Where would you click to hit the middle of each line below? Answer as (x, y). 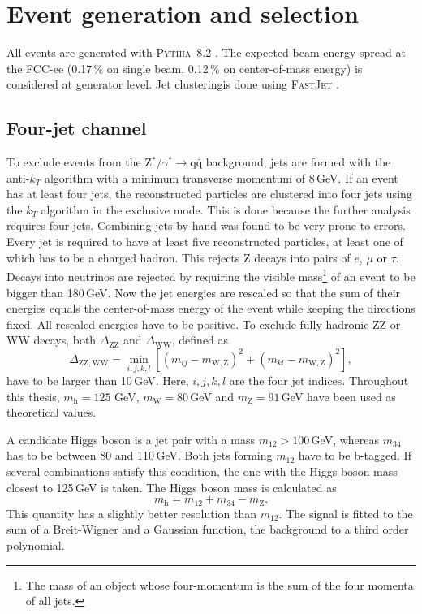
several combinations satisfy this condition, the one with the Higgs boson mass (202, 471)
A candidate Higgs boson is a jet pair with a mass (131, 439)
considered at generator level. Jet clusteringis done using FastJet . (173, 84)
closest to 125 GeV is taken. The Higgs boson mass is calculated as (172, 487)
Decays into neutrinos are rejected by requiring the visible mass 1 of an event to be (211, 275)
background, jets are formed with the (298, 162)
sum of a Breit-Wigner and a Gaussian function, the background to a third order (208, 529)
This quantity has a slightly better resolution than (132, 513)
